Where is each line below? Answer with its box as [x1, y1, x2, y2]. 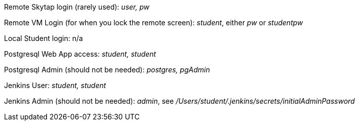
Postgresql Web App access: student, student [4, 50, 156, 58]
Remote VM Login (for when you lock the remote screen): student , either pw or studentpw [4, 18, 303, 27]
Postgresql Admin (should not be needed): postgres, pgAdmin [4, 65, 210, 74]
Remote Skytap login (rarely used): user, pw [4, 3, 149, 11]
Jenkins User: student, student [4, 81, 106, 90]
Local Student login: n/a [4, 34, 83, 43]
